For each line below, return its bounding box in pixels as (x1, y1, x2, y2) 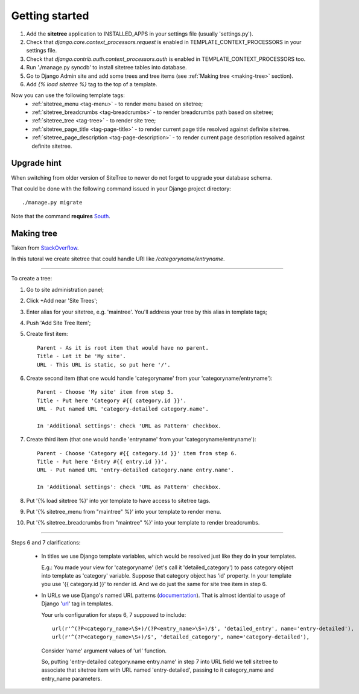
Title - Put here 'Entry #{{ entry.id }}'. (37, 458, 168, 465)
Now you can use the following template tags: (11, 92, 125, 99)
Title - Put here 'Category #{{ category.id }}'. (37, 397, 187, 404)
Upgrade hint (11, 158, 62, 168)
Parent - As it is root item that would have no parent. (37, 344, 209, 351)
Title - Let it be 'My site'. (37, 353, 127, 360)
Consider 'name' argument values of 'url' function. (41, 647, 167, 654)
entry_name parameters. (41, 675, 103, 682)
